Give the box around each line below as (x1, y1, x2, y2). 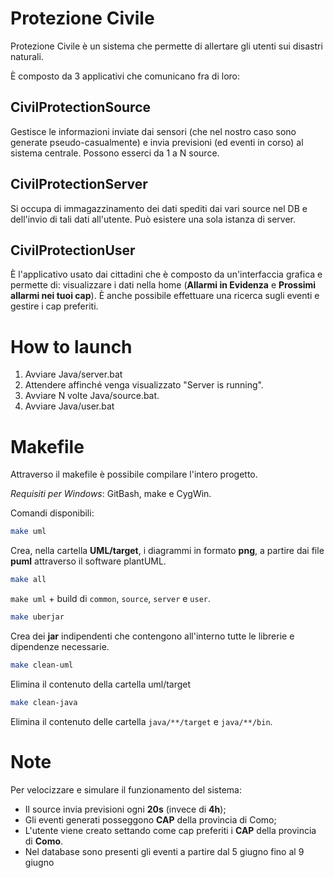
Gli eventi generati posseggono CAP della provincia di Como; (24, 813, 277, 826)
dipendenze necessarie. (10, 640, 110, 652)
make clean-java (10, 697, 78, 707)
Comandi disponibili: (10, 507, 95, 519)
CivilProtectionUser (10, 242, 136, 259)
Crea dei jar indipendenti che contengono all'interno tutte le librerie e (10, 630, 295, 642)
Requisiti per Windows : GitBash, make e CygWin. (10, 488, 212, 500)
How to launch (10, 335, 133, 358)
